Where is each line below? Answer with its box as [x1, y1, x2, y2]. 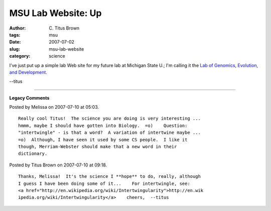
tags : [9, 32, 21, 38]
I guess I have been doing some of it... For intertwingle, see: [18, 180, 190, 186]
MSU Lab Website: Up [9, 8, 102, 19]
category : [9, 53, 31, 59]
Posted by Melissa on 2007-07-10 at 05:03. [9, 104, 99, 110]
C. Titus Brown [49, 25, 80, 31]
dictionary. [18, 151, 48, 156]
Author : [9, 25, 26, 31]
